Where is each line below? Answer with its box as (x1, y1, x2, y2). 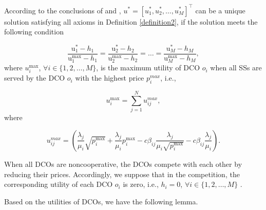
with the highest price (75, 72, 144, 83)
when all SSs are (210, 62, 262, 73)
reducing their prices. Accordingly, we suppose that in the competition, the (4, 168, 240, 179)
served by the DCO (4, 72, 65, 83)
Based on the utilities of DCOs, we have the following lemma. (4, 196, 198, 206)
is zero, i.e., (123, 179, 159, 189)
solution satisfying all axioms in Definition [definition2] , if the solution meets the (4, 16, 258, 27)
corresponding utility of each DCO (4, 179, 113, 189)
